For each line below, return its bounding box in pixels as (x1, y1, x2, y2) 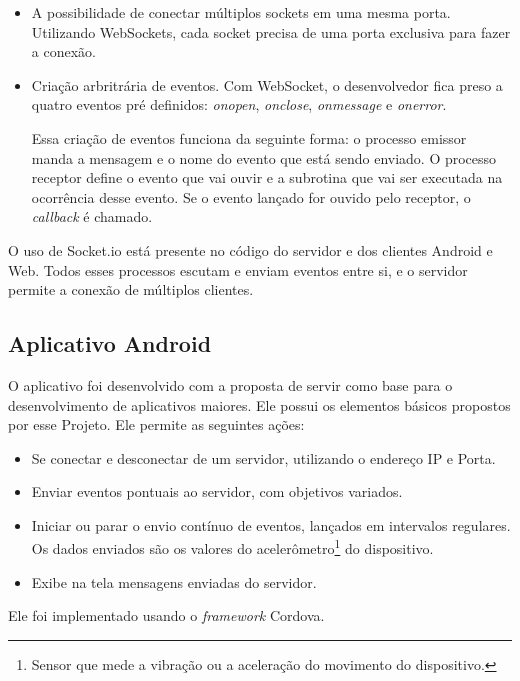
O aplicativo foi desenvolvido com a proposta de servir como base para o (8, 374, 453, 395)
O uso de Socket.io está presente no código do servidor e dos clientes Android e (8, 239, 493, 260)
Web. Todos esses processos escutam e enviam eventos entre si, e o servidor (8, 259, 468, 280)
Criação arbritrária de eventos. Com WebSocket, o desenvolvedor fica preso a (31, 74, 503, 95)
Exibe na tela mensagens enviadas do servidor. (31, 571, 317, 592)
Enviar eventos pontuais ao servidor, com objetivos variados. (31, 481, 403, 502)
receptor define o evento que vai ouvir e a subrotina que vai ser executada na (31, 167, 503, 188)
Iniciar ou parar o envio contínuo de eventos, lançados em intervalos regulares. (31, 514, 511, 535)
